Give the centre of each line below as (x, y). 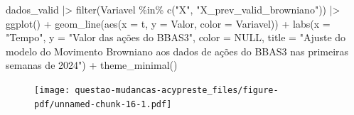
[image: (52, 90)
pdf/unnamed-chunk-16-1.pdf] (103, 104)
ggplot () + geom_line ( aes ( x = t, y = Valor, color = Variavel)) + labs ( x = (168, 23)
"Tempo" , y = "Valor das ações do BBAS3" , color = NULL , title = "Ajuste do (176, 37)
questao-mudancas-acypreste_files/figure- (177, 90)
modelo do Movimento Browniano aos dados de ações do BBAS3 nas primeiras (177, 51)
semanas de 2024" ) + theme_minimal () (92, 65)
